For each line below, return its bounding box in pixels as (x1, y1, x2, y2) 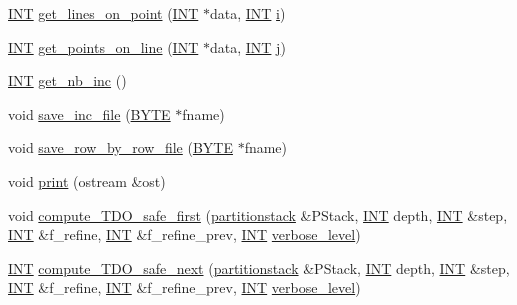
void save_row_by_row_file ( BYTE (8, 137, 233, 158)
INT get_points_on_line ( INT (8, 36, 199, 57)
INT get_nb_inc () (8, 70, 127, 91)
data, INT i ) (209, 3, 286, 23)
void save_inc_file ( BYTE (8, 103, 171, 124)
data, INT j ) (209, 36, 286, 57)
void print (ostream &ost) (8, 170, 166, 191)
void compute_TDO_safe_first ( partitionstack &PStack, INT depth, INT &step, (8, 204, 508, 225)
